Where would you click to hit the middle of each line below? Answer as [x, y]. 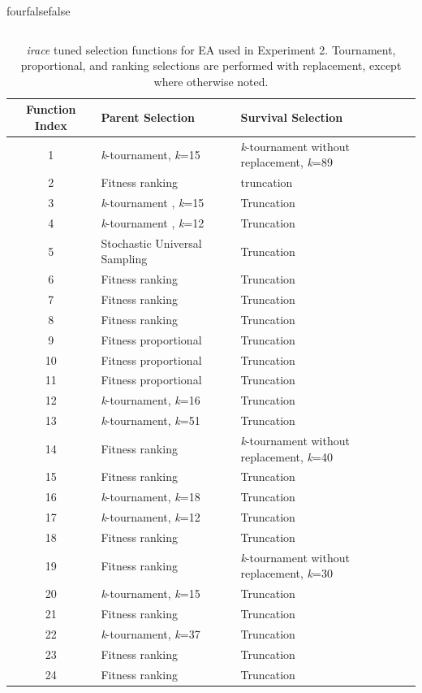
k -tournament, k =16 [151, 400]
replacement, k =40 [286, 456]
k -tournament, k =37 [151, 633]
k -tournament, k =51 [151, 420]
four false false [39, 11]
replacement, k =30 [286, 573]
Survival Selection [292, 117]
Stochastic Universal [151, 243]
